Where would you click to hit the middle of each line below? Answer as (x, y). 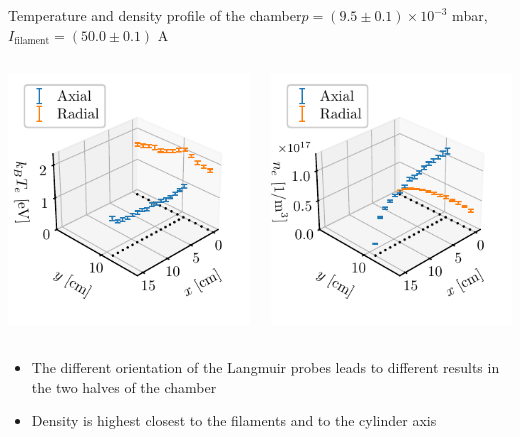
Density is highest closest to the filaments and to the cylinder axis (234, 420)
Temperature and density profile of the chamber (155, 15)
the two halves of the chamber (124, 386)
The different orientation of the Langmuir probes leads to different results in (265, 366)
